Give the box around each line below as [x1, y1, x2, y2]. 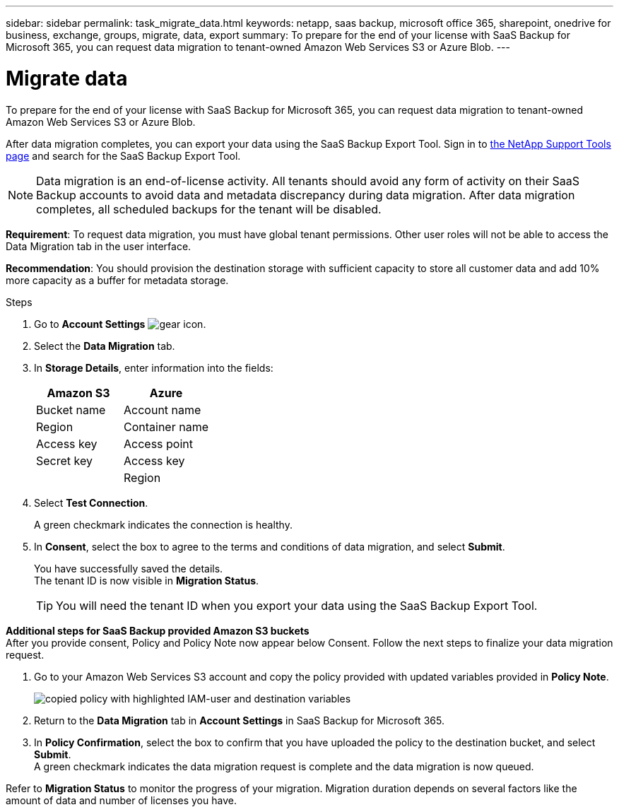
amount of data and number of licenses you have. [6, 794, 237, 806]
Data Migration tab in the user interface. [6, 240, 191, 252]
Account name [124, 402, 201, 417]
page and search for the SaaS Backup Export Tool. [6, 149, 241, 162]
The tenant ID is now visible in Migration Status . [34, 574, 259, 587]
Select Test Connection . [34, 496, 148, 509]
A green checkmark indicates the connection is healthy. [34, 518, 293, 531]
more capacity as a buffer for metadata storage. [6, 273, 229, 286]
